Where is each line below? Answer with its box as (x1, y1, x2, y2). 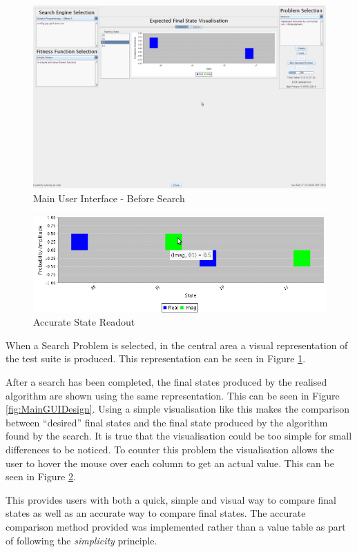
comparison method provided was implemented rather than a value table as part (6, 520, 346, 534)
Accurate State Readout (33, 315, 135, 329)
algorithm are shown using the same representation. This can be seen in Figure (6, 388, 340, 402)
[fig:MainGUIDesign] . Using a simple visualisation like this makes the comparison (6, 402, 349, 416)
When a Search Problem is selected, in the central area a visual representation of (6, 337, 348, 352)
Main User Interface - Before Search (33, 190, 185, 205)
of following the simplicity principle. (6, 533, 157, 547)
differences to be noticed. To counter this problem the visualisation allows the (6, 442, 334, 457)
